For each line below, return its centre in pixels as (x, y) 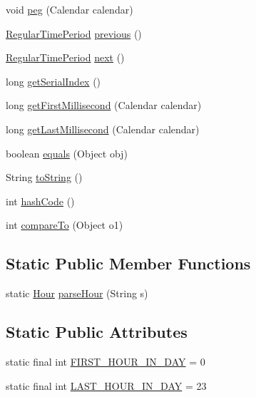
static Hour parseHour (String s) (77, 293)
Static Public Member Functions (128, 263)
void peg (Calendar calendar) (70, 9)
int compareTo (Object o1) (65, 225)
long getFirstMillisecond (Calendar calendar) (104, 105)
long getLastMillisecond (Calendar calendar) (103, 129)
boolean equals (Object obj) (67, 153)
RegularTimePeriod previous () (74, 33)
